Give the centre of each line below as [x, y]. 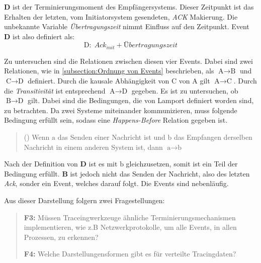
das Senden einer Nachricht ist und [111, 137]
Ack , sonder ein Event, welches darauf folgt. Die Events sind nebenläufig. [116, 183]
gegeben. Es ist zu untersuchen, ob [185, 90]
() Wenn [37, 137]
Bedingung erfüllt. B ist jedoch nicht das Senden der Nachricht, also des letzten [127, 173]
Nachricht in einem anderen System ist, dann [93, 147]
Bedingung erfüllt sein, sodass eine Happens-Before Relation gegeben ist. [116, 120]
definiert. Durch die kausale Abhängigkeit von [99, 81]
